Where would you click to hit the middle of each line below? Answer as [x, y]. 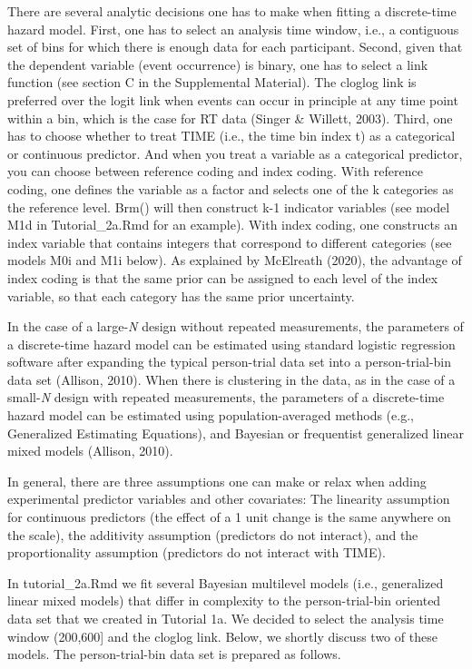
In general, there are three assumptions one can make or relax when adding [217, 481]
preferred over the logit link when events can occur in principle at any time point [233, 99]
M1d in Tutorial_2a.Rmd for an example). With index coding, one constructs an [232, 225]
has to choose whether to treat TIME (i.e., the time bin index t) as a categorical [231, 136]
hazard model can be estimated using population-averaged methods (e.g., [211, 415]
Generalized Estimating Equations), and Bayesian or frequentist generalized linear [236, 433]
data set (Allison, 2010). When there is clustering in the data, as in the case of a [231, 379]
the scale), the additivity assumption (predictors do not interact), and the [213, 534]
